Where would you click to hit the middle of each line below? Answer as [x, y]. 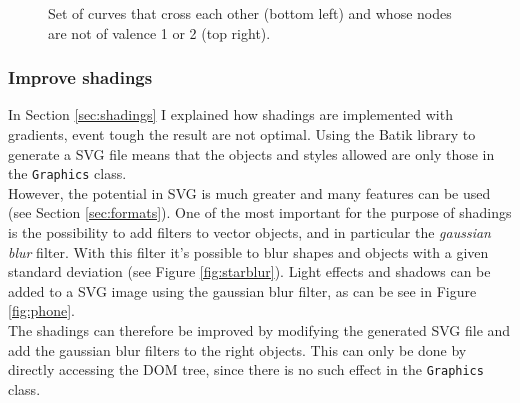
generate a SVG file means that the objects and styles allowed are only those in [251, 153]
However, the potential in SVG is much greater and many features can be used [249, 192]
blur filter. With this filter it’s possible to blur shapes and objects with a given [248, 251]
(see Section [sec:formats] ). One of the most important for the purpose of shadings [260, 212]
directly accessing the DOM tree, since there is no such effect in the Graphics [246, 369]
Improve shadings [80, 77]
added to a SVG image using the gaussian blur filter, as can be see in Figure [242, 290]
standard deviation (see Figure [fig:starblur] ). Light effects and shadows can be [249, 271]
